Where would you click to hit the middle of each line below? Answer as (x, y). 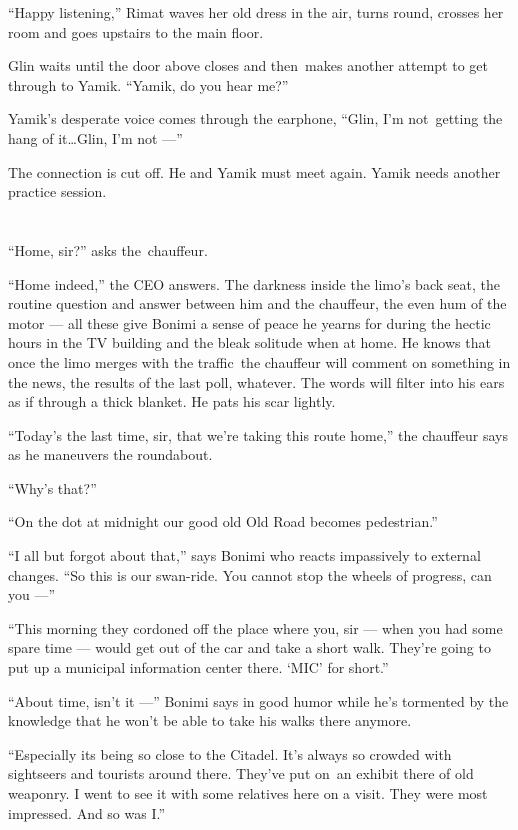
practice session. (57, 191)
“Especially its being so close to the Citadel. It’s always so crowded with (230, 753)
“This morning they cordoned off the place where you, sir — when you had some (255, 627)
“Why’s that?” (52, 487)
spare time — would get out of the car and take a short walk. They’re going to (249, 647)
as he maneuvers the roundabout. (110, 454)
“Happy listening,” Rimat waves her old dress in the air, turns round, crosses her (256, 12)
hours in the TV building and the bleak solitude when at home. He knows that (249, 342)
